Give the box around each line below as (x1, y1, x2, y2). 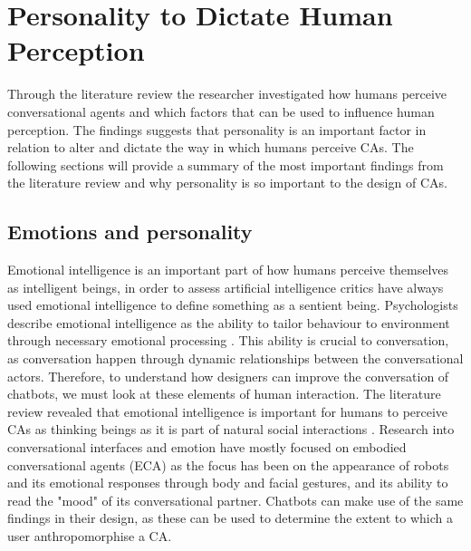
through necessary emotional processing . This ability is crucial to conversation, (7, 331, 449, 350)
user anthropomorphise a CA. (7, 526, 172, 545)
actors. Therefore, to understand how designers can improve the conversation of (7, 366, 449, 385)
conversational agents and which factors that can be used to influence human (7, 101, 435, 121)
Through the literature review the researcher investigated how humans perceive (7, 84, 447, 103)
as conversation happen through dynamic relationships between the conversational (7, 349, 464, 368)
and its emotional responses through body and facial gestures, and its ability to (7, 473, 448, 492)
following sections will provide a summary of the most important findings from (7, 155, 444, 174)
